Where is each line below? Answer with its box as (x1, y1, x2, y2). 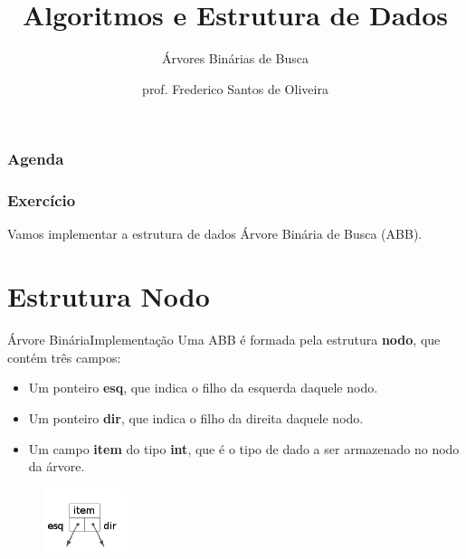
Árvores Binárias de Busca (161, 49, 309, 68)
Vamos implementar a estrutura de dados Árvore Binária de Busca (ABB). (7, 224, 423, 243)
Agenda (7, 147, 64, 170)
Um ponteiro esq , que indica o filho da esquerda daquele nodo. (28, 378, 378, 397)
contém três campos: (7, 347, 121, 366)
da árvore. (28, 457, 85, 476)
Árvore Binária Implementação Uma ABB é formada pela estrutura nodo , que (7, 330, 441, 349)
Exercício (7, 189, 76, 212)
